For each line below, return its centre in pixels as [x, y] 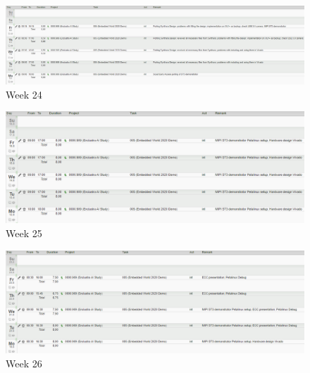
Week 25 [24, 233]
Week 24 [24, 94]
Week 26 [24, 363]
